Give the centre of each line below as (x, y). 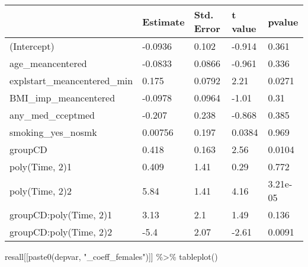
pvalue (283, 21)
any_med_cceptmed (52, 115)
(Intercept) (32, 46)
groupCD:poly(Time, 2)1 (61, 214)
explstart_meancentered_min (71, 80)
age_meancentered (48, 63)
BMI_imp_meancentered (62, 98)
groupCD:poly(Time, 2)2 (61, 232)
